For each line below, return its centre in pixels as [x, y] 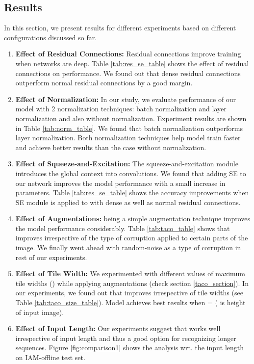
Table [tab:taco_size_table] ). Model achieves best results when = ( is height [130, 302]
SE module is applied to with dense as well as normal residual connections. [128, 202]
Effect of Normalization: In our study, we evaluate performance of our [126, 99]
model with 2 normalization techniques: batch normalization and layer [121, 109]
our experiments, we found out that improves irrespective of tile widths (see [129, 293]
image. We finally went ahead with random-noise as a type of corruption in [128, 247]
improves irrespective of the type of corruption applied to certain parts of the [132, 238]
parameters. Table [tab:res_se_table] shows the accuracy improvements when [132, 193]
